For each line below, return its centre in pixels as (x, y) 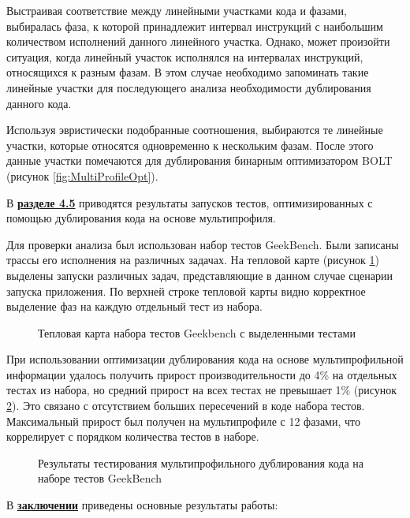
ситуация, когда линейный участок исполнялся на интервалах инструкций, (185, 56)
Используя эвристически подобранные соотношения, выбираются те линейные (195, 130)
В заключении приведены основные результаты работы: (142, 505)
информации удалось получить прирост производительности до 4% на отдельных (202, 374)
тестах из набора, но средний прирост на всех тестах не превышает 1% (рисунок (202, 390)
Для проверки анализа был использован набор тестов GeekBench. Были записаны (203, 244)
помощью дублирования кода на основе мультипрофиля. (141, 218)
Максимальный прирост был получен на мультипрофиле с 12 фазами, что (183, 421)
